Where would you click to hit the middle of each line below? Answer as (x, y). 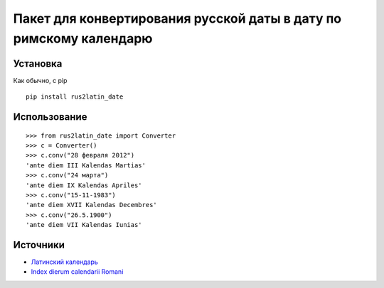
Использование (50, 117)
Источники (39, 245)
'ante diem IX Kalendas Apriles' (84, 185)
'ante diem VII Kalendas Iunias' (84, 225)
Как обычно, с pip (40, 80)
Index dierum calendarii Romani (77, 272)
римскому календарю (83, 38)
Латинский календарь (65, 262)
